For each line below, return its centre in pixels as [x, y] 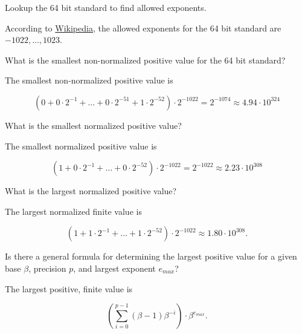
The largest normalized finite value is [73, 211]
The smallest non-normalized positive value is [89, 80]
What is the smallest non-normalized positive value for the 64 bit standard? [145, 60]
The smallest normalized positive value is [81, 146]
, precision [47, 268]
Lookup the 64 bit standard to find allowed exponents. [106, 7]
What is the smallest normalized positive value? [93, 125]
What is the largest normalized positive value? [91, 191]
